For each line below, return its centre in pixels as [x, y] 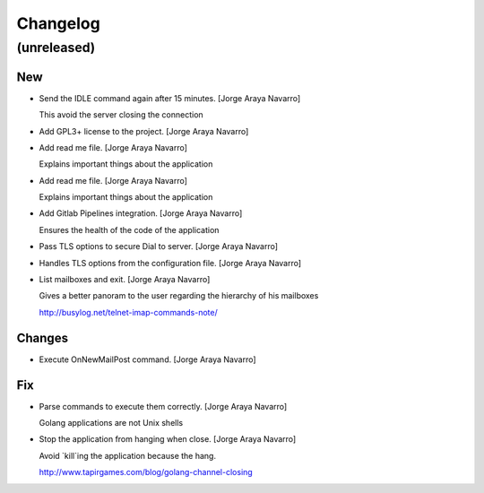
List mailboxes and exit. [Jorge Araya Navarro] [125, 280]
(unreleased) [56, 48]
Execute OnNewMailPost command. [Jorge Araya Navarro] [147, 359]
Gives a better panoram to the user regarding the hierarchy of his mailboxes [179, 296]
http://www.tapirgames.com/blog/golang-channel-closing [146, 472]
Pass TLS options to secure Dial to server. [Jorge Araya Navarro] [158, 246]
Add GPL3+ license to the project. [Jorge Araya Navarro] [144, 131]
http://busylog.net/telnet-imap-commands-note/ [129, 312]
